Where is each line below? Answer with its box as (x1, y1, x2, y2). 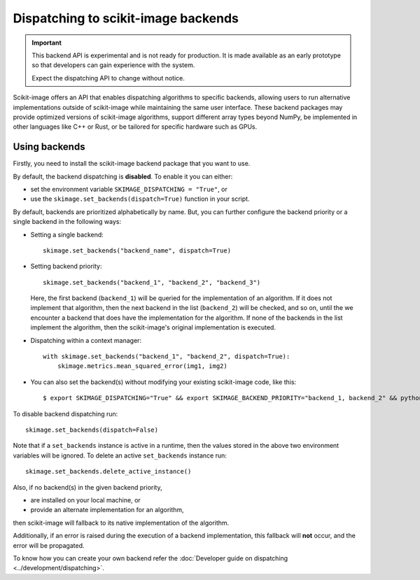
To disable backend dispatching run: (13, 409, 118, 418)
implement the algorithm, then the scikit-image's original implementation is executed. (30, 323, 276, 332)
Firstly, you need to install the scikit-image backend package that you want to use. (13, 160, 251, 168)
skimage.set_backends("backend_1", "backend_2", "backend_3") (43, 278, 261, 286)
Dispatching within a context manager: (30, 336, 142, 344)
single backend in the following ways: (13, 218, 122, 226)
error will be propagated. (13, 541, 85, 549)
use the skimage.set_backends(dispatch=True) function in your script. (30, 194, 250, 203)
